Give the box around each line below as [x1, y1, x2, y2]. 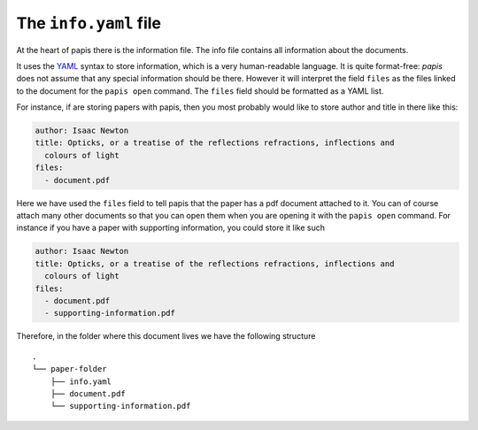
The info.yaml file [16, 13, 162, 33]
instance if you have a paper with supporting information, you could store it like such [16, 222, 325, 234]
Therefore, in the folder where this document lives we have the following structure [16, 331, 316, 342]
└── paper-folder [32, 364, 107, 374]
